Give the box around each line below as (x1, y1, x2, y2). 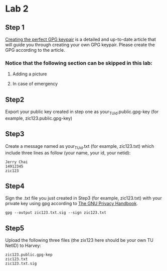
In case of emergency (12, 81, 58, 87)
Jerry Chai (5, 159, 28, 164)
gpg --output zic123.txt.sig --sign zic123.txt (5, 210, 107, 215)
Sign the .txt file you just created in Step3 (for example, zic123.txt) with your (5, 195, 162, 201)
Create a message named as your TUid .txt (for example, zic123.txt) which (5, 143, 154, 150)
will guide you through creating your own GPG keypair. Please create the (5, 42, 155, 48)
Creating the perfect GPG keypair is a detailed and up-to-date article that (5, 36, 156, 42)
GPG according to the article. (5, 47, 65, 53)
